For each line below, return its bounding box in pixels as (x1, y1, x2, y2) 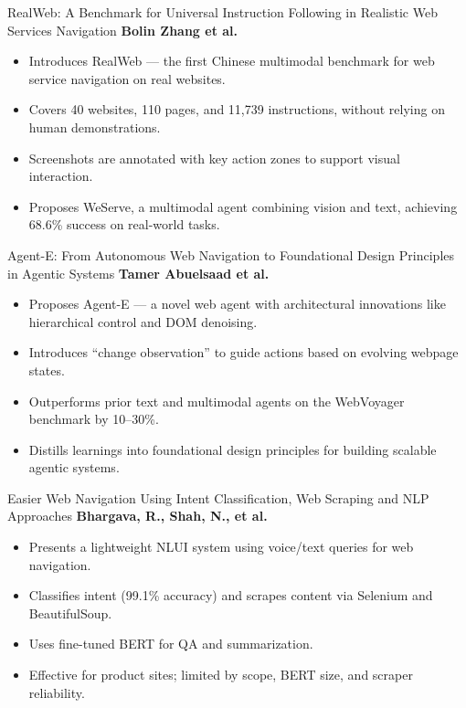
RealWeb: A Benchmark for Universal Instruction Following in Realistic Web (7, 3, 438, 21)
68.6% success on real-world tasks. (28, 215, 220, 234)
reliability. (28, 682, 85, 702)
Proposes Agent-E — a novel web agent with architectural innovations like (28, 294, 446, 313)
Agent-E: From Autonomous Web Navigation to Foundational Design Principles (7, 245, 455, 264)
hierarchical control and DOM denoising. (28, 312, 258, 331)
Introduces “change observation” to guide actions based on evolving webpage (28, 343, 459, 362)
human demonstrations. (28, 117, 161, 136)
